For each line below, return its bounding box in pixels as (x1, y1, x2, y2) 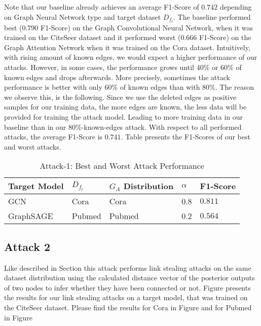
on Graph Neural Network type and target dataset (4, 11, 161, 22)
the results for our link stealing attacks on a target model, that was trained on (4, 292, 248, 303)
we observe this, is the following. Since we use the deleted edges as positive (4, 91, 237, 102)
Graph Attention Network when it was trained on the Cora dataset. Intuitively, (4, 42, 250, 52)
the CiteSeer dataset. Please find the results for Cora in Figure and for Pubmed (4, 302, 252, 312)
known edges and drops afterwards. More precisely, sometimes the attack (4, 71, 230, 82)
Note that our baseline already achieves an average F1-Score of (4, 2, 199, 12)
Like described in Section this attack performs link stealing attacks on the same (4, 262, 251, 273)
